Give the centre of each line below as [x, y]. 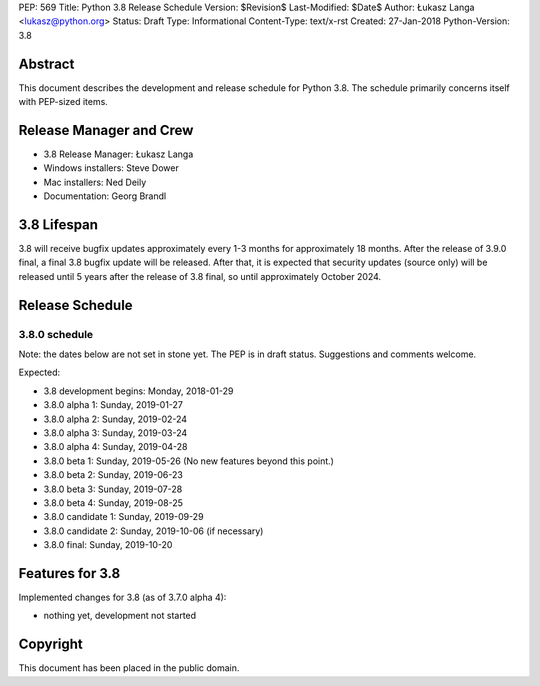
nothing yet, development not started [120, 616]
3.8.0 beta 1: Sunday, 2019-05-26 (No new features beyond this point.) [189, 461]
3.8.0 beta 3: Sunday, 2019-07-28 [113, 489]
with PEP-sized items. [63, 102]
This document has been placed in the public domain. [129, 668]
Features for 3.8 [69, 573]
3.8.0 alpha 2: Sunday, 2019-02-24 [115, 419]
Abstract [46, 63]
